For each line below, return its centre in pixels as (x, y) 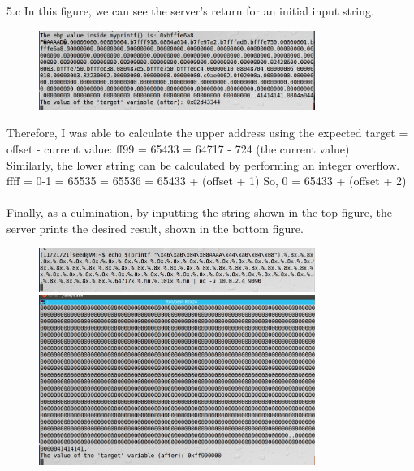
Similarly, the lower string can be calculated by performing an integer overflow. (203, 164)
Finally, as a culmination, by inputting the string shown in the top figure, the (200, 212)
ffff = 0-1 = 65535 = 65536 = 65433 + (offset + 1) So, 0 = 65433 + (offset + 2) (207, 181)
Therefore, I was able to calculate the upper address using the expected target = (207, 133)
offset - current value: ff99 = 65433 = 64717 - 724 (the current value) (178, 149)
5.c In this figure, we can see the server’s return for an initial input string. (190, 11)
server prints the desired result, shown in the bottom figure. (155, 229)
